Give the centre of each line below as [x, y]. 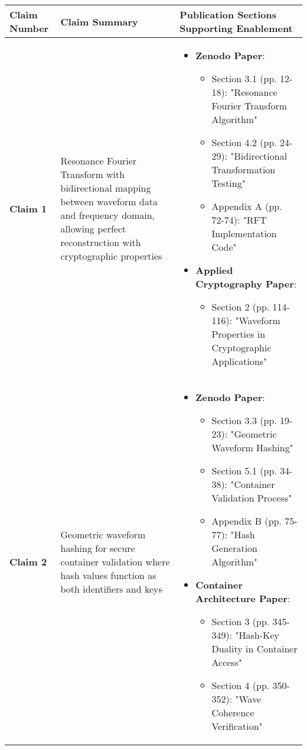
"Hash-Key [257, 635]
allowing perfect [93, 229]
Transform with [93, 174]
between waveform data [109, 201]
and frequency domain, [108, 215]
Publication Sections [228, 14]
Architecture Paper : [243, 598]
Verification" [237, 726]
